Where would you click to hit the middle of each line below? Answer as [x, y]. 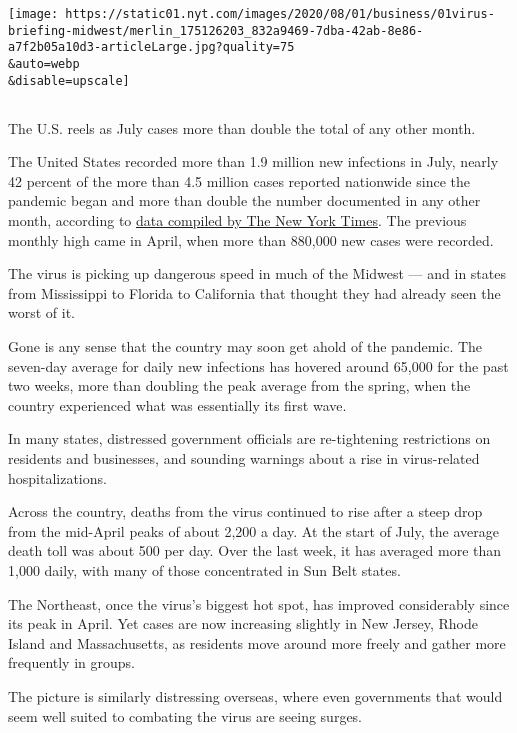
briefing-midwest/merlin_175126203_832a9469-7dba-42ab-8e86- [216, 30]
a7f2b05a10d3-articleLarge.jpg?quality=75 [151, 47]
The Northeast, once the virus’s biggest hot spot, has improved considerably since [259, 603]
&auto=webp [44, 63]
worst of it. [42, 312]
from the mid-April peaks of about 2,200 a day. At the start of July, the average [253, 530]
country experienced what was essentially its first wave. [177, 404]
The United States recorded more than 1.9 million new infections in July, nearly [253, 161]
